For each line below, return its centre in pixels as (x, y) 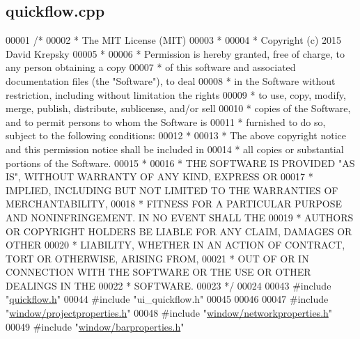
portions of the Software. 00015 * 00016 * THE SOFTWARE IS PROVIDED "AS (180, 163)
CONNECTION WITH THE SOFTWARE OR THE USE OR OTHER (158, 272)
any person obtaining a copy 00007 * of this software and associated (151, 67)
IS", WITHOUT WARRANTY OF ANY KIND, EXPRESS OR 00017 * (159, 176)
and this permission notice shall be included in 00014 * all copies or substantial (175, 149)
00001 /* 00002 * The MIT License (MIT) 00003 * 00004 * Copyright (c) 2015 (174, 40)
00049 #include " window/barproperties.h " (95, 326)
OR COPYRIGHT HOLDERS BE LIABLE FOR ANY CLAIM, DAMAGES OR (179, 231)
